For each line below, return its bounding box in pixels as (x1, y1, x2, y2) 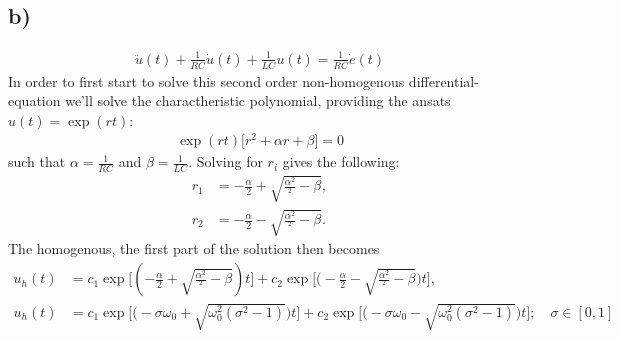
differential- (408, 70, 479, 91)
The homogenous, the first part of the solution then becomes (8, 238, 380, 259)
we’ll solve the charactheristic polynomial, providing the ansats (65, 90, 451, 111)
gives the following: (282, 151, 400, 172)
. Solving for (188, 151, 263, 172)
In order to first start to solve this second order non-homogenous (8, 70, 405, 91)
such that (8, 151, 66, 172)
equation (8, 90, 61, 111)
